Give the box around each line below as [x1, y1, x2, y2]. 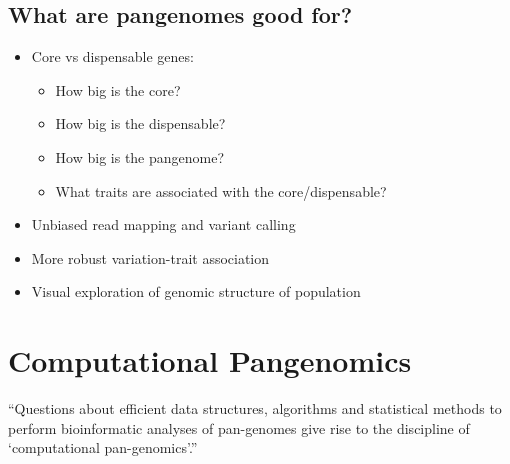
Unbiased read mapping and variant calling [31, 214, 296, 235]
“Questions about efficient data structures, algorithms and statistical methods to [8, 398, 502, 419]
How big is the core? [55, 79, 181, 100]
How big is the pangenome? [55, 146, 225, 167]
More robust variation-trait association [31, 247, 270, 268]
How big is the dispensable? [55, 113, 226, 134]
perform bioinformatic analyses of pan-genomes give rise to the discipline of [8, 417, 470, 438]
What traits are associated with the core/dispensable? [55, 180, 387, 201]
